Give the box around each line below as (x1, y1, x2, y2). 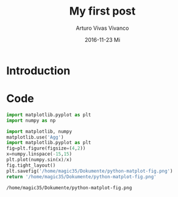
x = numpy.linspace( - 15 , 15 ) (6, 151, 72, 157)
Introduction (6, 64, 71, 77)
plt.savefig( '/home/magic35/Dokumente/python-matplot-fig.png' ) (6, 168, 173, 174)
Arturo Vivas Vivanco (76, 24, 129, 32)
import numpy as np (6, 117, 56, 123)
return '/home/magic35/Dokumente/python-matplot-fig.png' (6, 173, 157, 180)
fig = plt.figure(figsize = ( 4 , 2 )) (6, 145, 86, 151)
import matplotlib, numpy (6, 128, 72, 134)
